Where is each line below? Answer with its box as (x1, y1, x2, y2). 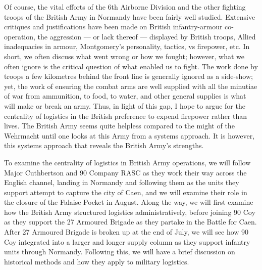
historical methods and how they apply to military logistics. (4, 256, 189, 266)
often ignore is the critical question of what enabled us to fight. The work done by (4, 61, 258, 71)
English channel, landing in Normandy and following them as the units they (4, 177, 239, 188)
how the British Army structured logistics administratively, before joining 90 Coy (4, 206, 255, 217)
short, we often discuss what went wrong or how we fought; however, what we (4, 51, 245, 61)
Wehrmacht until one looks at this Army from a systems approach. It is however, (4, 130, 255, 141)
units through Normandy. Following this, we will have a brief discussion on (4, 246, 235, 257)
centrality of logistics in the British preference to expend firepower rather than (4, 110, 247, 121)
